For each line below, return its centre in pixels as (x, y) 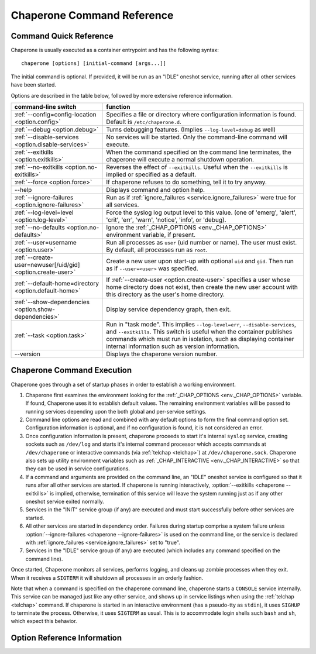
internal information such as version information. (173, 346)
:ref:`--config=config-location (55, 115)
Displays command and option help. (155, 190)
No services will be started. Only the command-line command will (197, 137)
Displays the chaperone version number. (162, 354)
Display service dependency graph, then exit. (169, 309)
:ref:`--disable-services (47, 137)
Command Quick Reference (62, 36)
